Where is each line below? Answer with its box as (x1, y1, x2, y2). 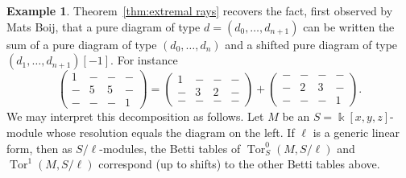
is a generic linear (313, 123, 400, 140)
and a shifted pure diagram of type (225, 35, 398, 52)
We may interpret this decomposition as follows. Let (6, 108, 264, 125)
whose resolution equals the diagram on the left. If (46, 123, 295, 140)
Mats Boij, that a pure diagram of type (6, 18, 201, 35)
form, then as (6, 139, 72, 156)
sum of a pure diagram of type (6, 35, 157, 52)
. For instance (110, 52, 178, 68)
